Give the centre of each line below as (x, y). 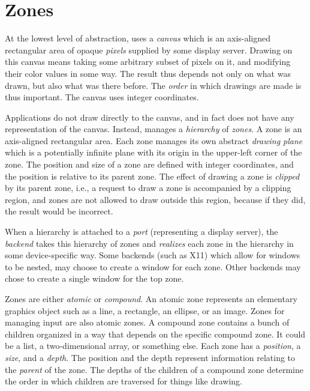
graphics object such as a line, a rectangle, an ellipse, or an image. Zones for (145, 310)
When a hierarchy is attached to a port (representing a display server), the (142, 232)
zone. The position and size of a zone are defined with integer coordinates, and (149, 164)
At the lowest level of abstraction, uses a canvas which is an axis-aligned (138, 38)
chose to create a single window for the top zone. (94, 278)
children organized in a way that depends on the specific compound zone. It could (155, 334)
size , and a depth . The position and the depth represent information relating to (150, 357)
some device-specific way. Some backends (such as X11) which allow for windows (153, 255)
